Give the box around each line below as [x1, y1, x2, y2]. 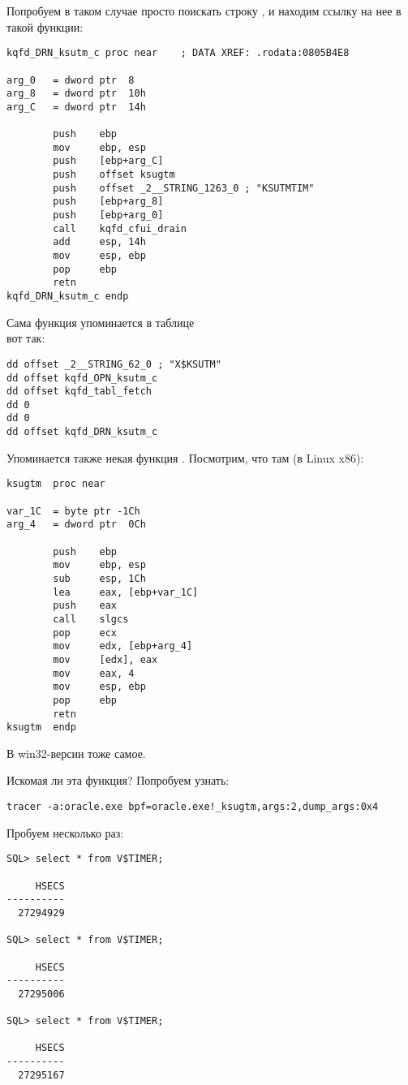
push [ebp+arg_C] [53, 155, 164, 167]
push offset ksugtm [53, 169, 175, 181]
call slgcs [53, 613, 129, 625]
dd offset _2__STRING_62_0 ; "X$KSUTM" [6, 358, 221, 370]
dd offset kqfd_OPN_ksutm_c [6, 372, 158, 384]
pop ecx [53, 626, 118, 639]
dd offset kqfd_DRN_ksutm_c [6, 426, 158, 438]
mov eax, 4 [53, 667, 135, 679]
